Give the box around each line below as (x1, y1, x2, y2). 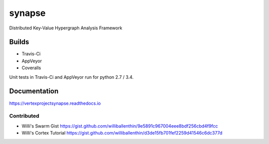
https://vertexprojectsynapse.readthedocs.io (9, 100, 101, 106)
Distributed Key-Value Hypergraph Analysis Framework (9, 25, 123, 31)
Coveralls (21, 65, 41, 71)
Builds (9, 38, 29, 46)
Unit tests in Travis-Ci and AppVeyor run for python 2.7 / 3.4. (9, 74, 134, 80)
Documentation (9, 87, 59, 96)
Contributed (9, 113, 39, 120)
